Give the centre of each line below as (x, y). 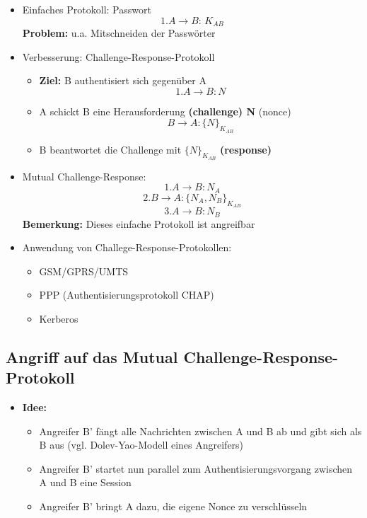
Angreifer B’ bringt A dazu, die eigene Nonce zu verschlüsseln (173, 506)
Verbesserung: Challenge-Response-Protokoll (118, 56)
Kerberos (59, 318)
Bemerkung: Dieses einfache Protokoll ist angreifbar (139, 223)
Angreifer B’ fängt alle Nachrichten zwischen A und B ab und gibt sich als (200, 431)
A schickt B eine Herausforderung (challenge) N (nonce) (165, 111)
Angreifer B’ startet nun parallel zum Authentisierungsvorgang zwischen (196, 468)
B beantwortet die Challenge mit (110, 149)
